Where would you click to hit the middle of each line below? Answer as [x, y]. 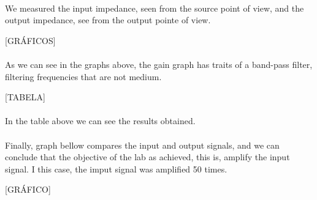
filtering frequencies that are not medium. [83, 76]
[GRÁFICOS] [30, 40]
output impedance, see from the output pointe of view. [108, 20]
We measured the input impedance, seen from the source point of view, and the [155, 8]
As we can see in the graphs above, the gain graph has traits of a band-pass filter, [159, 64]
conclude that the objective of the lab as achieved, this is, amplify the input [147, 157]
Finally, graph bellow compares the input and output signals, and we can [142, 145]
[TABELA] [25, 97]
